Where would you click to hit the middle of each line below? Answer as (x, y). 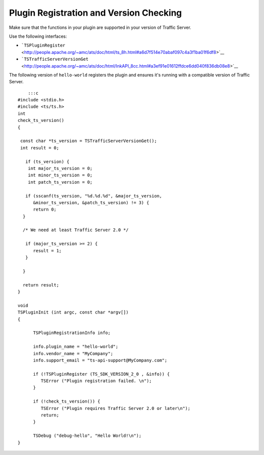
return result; (41, 285)
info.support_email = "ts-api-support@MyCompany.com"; (100, 360)
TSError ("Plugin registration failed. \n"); (96, 381)
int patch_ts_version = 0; (60, 182)
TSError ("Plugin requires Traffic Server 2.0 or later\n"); (116, 408)
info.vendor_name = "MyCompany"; (73, 353)
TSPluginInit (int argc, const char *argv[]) (73, 312)
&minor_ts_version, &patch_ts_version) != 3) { (91, 203)
